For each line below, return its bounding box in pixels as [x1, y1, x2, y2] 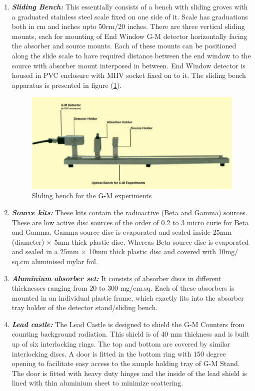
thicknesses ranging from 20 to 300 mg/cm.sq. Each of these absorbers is [11, 283, 234, 293]
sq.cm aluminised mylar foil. [11, 256, 98, 266]
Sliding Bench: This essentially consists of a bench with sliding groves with [11, 1, 248, 11]
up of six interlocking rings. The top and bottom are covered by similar [11, 339, 230, 349]
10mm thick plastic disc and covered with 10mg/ [88, 246, 238, 257]
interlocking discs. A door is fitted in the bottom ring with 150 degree [11, 348, 226, 359]
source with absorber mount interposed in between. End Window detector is [11, 60, 245, 70]
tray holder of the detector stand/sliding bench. [11, 302, 158, 313]
